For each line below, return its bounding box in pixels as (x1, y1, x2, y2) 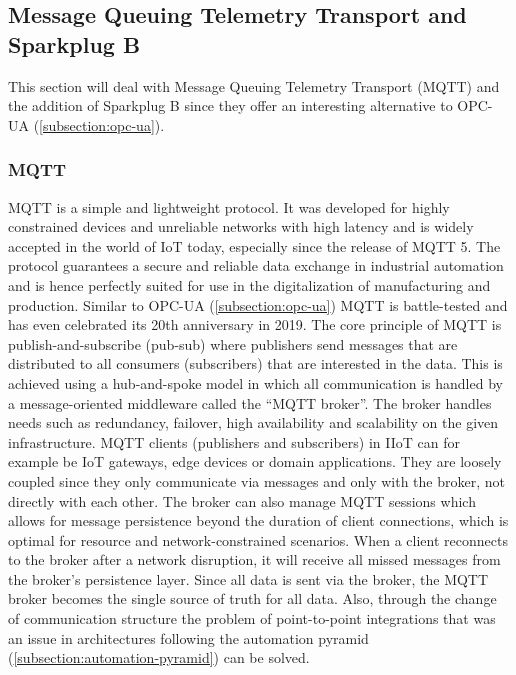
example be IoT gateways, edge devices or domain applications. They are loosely (8, 451, 502, 472)
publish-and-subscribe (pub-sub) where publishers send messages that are (8, 333, 458, 354)
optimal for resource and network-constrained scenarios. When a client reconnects (8, 529, 508, 550)
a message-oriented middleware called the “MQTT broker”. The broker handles (8, 392, 492, 413)
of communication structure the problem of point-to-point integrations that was (8, 608, 496, 629)
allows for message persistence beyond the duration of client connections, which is (8, 510, 509, 531)
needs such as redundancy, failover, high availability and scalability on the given (8, 412, 499, 433)
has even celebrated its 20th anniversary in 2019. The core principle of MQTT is (8, 314, 502, 335)
